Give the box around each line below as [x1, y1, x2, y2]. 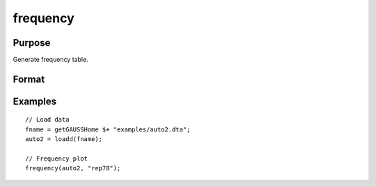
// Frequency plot [25, 155, 88, 163]
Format [13, 73, 45, 85]
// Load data [25, 115, 70, 124]
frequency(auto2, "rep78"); [25, 164, 121, 172]
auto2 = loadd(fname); [25, 136, 103, 143]
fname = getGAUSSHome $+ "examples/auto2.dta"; [25, 125, 191, 133]
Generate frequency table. [13, 56, 88, 64]
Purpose [13, 37, 51, 49]
